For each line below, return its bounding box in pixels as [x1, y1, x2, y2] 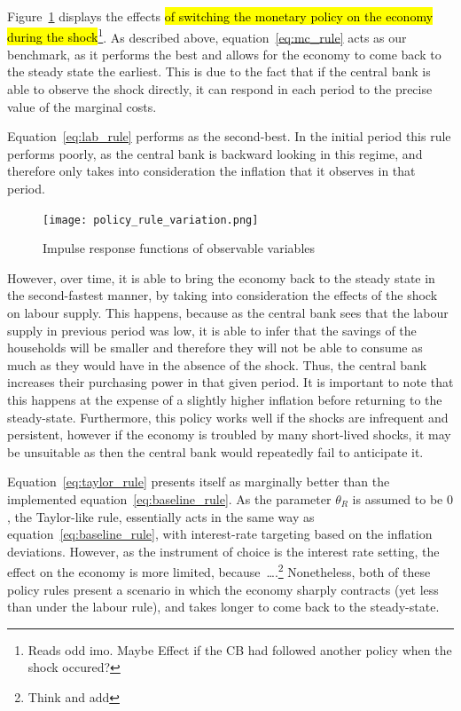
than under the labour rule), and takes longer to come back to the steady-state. [7, 597, 440, 616]
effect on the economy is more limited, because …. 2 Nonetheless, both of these [7, 560, 431, 581]
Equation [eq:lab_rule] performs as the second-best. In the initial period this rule [7, 127, 451, 146]
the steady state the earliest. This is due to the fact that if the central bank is [7, 62, 431, 81]
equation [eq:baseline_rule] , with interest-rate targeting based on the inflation [7, 525, 433, 543]
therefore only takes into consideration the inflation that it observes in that [7, 162, 416, 180]
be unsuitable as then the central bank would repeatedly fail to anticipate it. [7, 442, 424, 461]
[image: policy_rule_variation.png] [43, 213, 259, 226]
